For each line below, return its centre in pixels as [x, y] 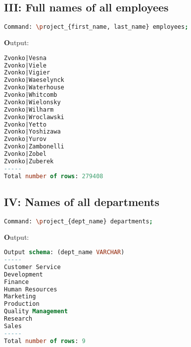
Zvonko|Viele [25, 65]
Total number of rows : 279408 [54, 176]
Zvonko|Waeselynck [34, 80]
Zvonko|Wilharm [29, 109]
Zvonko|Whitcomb [31, 95]
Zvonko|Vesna [25, 58]
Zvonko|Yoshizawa [32, 132]
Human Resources [31, 289]
